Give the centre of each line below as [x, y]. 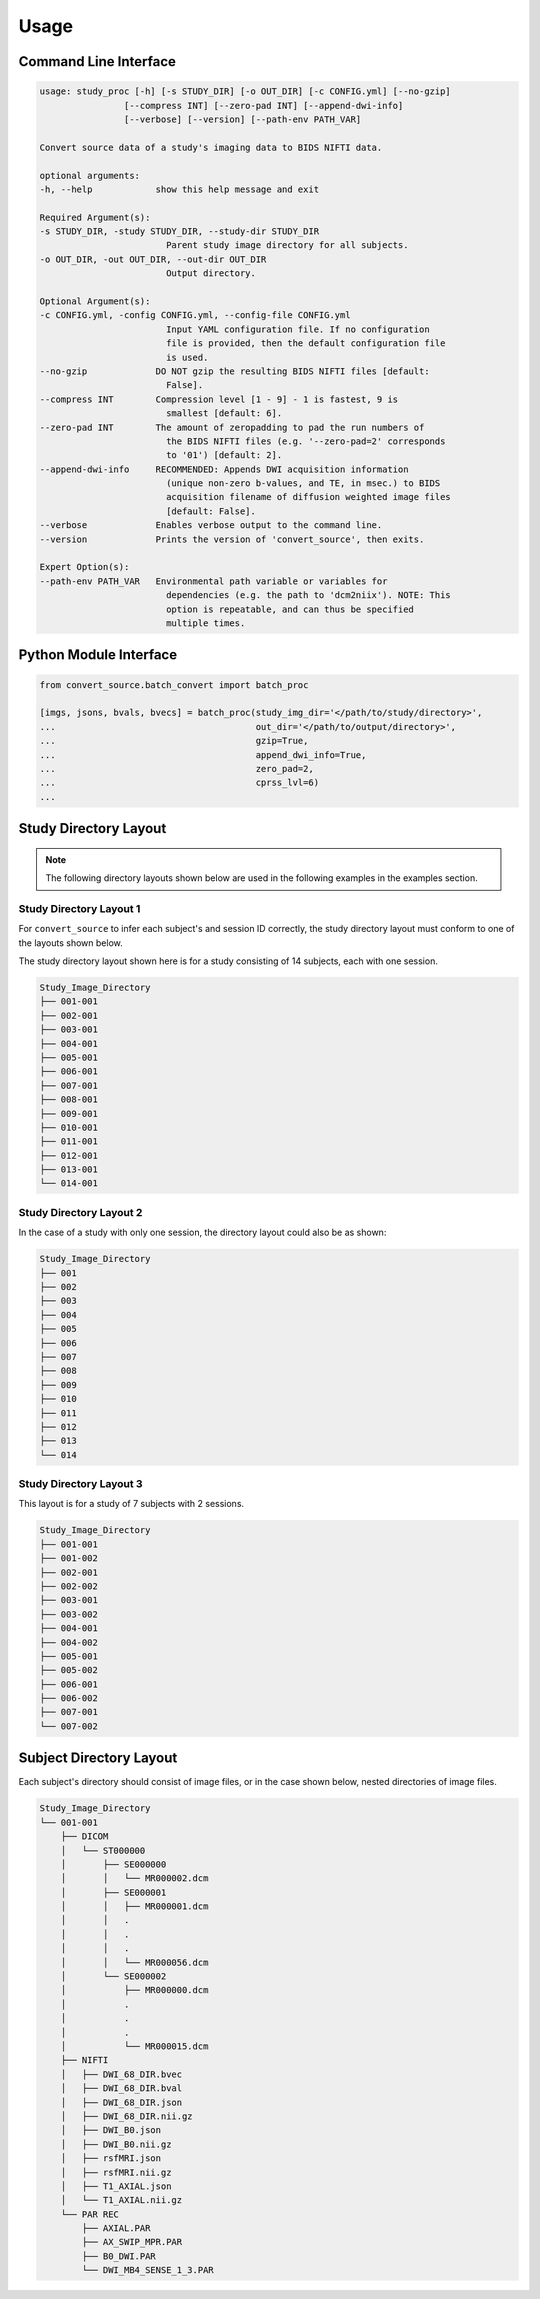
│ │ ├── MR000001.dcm [134, 1906]
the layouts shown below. [71, 942]
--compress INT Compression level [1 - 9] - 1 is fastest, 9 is [219, 399]
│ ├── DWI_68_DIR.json [121, 2102]
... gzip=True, [174, 741]
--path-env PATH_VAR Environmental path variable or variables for [213, 581]
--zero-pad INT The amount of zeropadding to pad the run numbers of [232, 427]
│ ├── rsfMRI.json [111, 2158]
